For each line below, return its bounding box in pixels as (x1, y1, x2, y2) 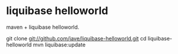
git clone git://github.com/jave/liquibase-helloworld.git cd (6, 35, 147, 42)
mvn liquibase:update (33, 41, 86, 48)
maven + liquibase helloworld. (6, 23, 80, 31)
